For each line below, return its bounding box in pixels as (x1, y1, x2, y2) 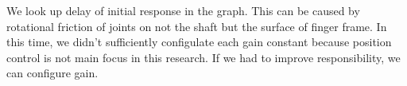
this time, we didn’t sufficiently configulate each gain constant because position (6, 33, 392, 50)
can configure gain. (6, 64, 99, 81)
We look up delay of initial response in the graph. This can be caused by (6, 2, 360, 18)
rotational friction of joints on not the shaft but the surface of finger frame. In (6, 18, 387, 34)
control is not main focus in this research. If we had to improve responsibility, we (6, 49, 401, 65)
